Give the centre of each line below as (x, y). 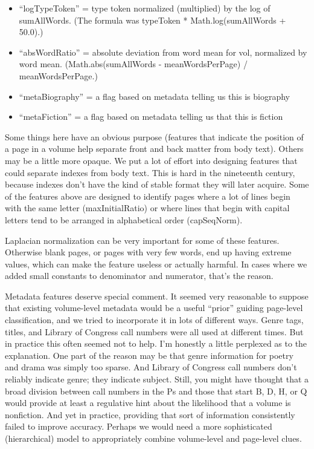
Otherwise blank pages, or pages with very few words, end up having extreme (148, 252)
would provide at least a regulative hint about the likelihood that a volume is (148, 403)
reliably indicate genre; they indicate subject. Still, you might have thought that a (157, 379)
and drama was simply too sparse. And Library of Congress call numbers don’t (151, 367)
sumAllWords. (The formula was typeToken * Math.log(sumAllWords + (152, 20)
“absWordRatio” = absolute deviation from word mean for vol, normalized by (163, 52)
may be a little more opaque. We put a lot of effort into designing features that (151, 160)
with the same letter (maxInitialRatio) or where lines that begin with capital (147, 208)
